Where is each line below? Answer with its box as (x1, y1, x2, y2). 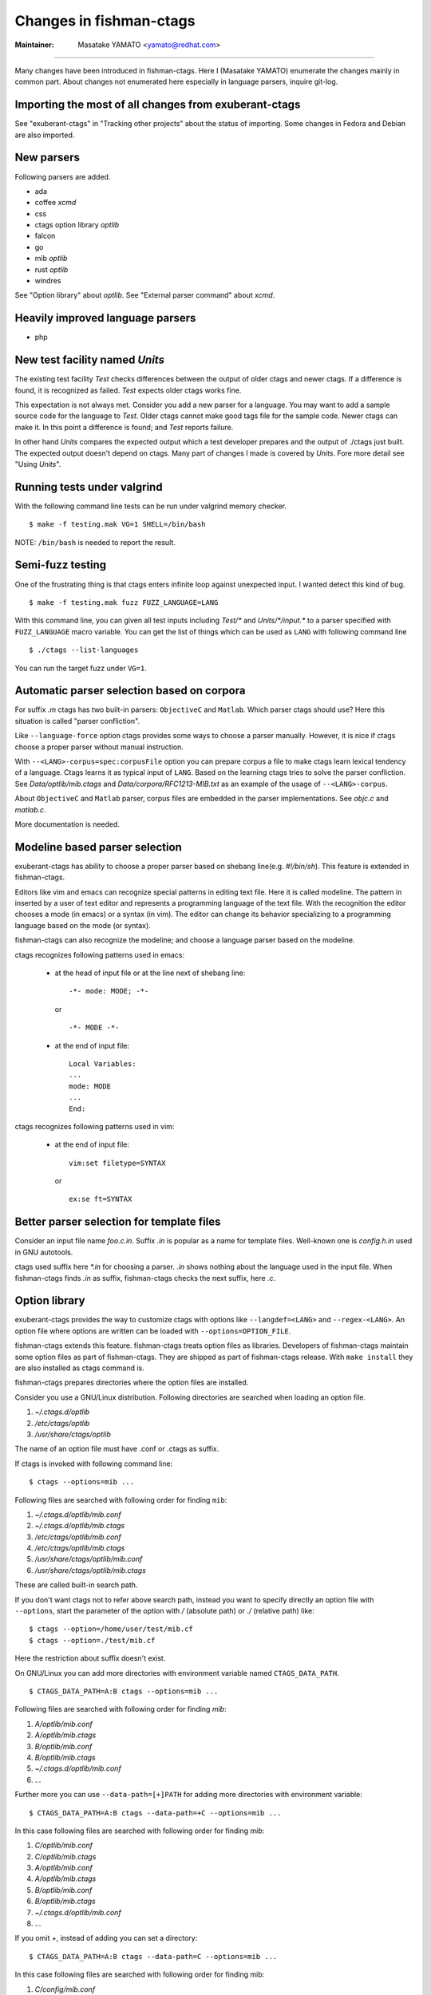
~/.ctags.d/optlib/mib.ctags (34, 1521, 125, 1531)
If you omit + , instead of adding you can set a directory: (14, 1934, 198, 1943)
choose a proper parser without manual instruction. (14, 742, 184, 752)
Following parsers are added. (14, 172, 111, 181)
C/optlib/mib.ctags (34, 1851, 97, 1861)
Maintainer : (14, 40, 55, 49)
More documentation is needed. (14, 819, 120, 829)
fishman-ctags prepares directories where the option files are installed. (14, 1377, 249, 1388)
